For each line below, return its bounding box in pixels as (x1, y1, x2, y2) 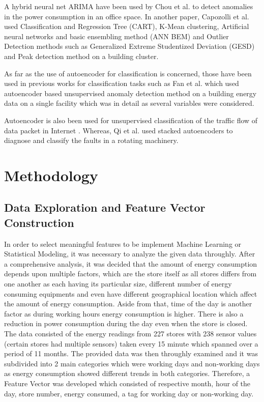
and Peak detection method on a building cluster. (4, 50, 159, 61)
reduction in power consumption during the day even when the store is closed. (4, 318, 248, 329)
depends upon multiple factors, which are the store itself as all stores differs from (4, 268, 257, 279)
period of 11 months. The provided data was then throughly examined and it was (4, 348, 258, 359)
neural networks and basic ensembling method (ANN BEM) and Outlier (4, 31, 229, 41)
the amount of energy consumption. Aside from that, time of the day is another (4, 298, 252, 309)
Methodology (4, 164, 98, 185)
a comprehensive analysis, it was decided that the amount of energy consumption (4, 258, 257, 269)
